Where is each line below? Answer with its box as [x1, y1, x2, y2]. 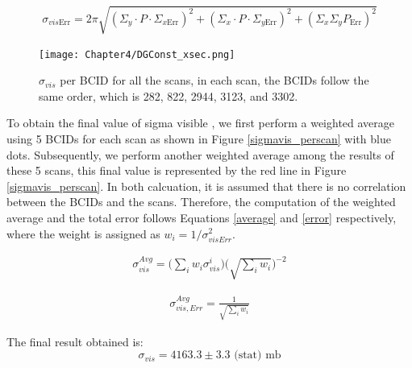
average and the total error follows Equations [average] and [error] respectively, [6, 209, 397, 225]
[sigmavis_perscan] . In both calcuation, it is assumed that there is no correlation [6, 177, 406, 194]
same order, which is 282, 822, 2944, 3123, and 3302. [39, 87, 298, 104]
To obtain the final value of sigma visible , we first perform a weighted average [6, 114, 395, 131]
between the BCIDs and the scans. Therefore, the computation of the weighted [6, 193, 396, 210]
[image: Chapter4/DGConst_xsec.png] [39, 48, 235, 60]
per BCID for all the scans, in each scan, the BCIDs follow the [60, 72, 369, 89]
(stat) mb [234, 349, 281, 362]
